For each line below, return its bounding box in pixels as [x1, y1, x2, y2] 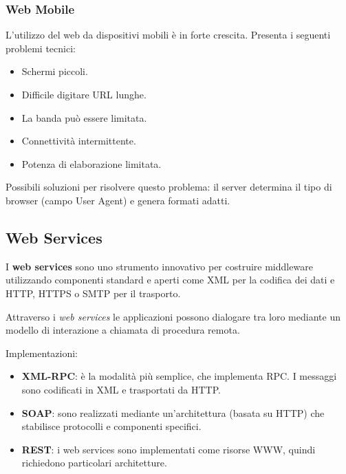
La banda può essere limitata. [21, 110, 147, 125]
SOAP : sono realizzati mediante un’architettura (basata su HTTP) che [21, 405, 325, 420]
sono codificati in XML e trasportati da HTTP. [21, 382, 221, 396]
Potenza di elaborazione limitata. [21, 156, 162, 171]
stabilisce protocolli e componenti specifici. [21, 419, 202, 433]
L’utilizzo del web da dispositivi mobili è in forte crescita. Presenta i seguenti [6, 28, 331, 42]
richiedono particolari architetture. [21, 455, 167, 470]
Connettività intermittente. [21, 133, 136, 148]
